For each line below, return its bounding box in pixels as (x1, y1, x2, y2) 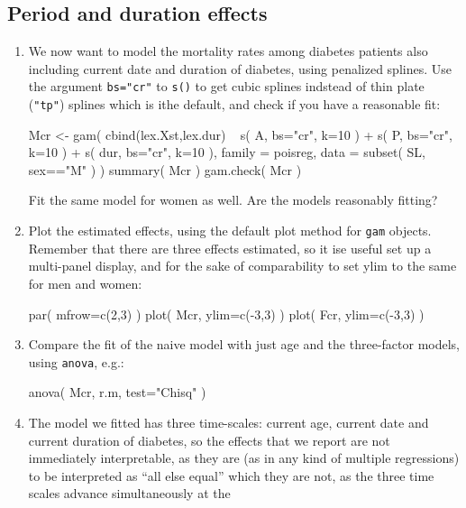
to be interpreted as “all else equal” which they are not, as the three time (28, 466, 434, 485)
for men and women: (28, 273, 142, 292)
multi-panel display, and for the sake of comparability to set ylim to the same (28, 256, 457, 275)
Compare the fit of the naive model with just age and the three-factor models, (28, 335, 460, 354)
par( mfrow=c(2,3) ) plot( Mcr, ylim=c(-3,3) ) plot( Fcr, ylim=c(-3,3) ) (28, 304, 425, 323)
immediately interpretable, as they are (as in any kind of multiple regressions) (28, 448, 460, 467)
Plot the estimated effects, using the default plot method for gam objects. (28, 221, 432, 240)
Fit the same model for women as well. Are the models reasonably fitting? (28, 190, 438, 209)
